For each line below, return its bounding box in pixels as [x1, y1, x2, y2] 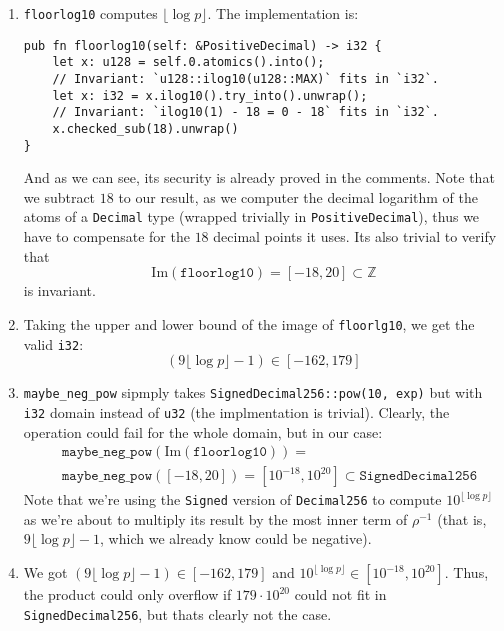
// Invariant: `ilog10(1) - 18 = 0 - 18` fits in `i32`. [52, 105, 440, 120]
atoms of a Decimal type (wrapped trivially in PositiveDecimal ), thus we [23, 206, 480, 227]
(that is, [437, 508, 487, 529]
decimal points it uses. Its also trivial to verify [213, 226, 497, 247]
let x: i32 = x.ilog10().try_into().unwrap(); [52, 88, 368, 103]
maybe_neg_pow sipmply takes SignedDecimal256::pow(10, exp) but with [23, 382, 483, 403]
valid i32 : [23, 333, 84, 354]
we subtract [23, 186, 96, 207]
